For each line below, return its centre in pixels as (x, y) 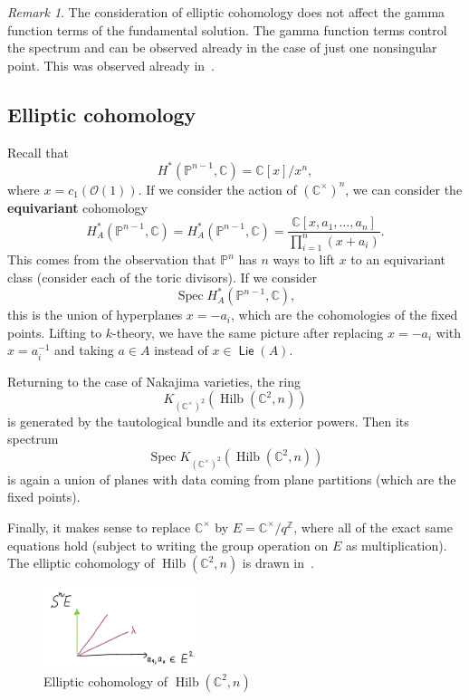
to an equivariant (398, 259)
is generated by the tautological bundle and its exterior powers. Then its (208, 421)
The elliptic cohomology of (81, 563)
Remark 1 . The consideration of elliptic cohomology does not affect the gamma (226, 12)
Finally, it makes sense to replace (99, 527)
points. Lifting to (55, 332)
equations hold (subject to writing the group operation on (168, 545)
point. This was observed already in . (111, 65)
